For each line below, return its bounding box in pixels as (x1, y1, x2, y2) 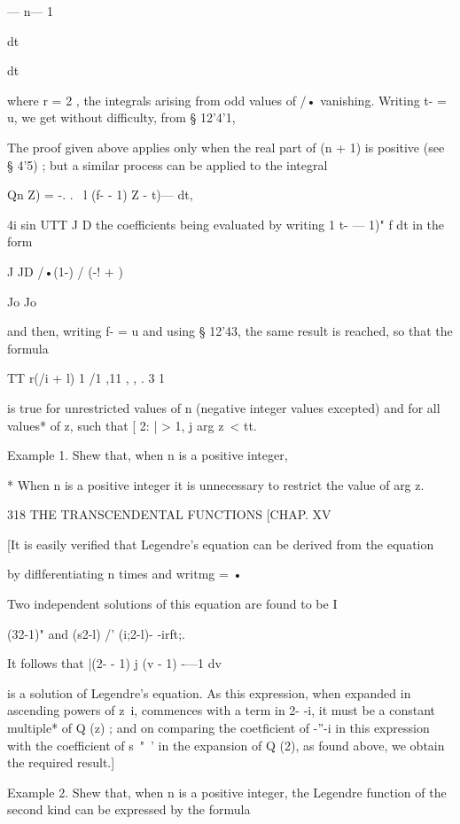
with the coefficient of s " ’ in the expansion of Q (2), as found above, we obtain (7, 735, 445, 754)
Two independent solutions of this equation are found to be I (7, 595, 338, 613)
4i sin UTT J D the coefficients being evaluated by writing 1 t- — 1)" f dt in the (7, 214, 445, 233)
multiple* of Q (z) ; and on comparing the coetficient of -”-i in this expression (7, 719, 430, 737)
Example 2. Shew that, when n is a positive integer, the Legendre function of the (7, 782, 447, 801)
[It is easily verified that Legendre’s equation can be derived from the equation (7, 534, 434, 553)
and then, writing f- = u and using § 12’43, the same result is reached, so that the (7, 322, 453, 340)
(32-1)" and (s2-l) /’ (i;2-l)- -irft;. (7, 624, 185, 642)
